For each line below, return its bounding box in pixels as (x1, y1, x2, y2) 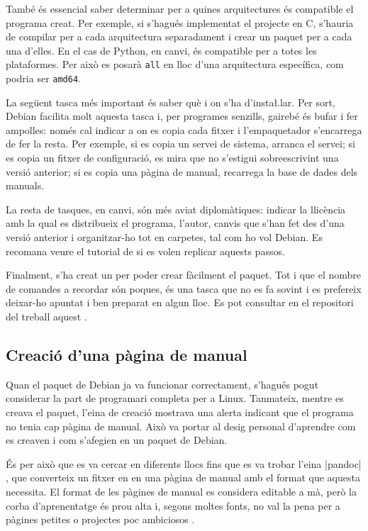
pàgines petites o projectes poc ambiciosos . (6, 512, 195, 527)
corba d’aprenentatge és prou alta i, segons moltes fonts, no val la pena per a (6, 498, 340, 513)
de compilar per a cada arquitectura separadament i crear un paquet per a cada (6, 29, 352, 44)
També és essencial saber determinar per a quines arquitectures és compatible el (6, 1, 354, 16)
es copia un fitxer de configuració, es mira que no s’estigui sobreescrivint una (6, 150, 339, 165)
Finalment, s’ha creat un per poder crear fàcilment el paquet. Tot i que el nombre (6, 267, 362, 282)
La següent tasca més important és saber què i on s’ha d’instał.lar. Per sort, (6, 94, 335, 109)
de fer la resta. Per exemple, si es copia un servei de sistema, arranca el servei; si (6, 136, 355, 151)
